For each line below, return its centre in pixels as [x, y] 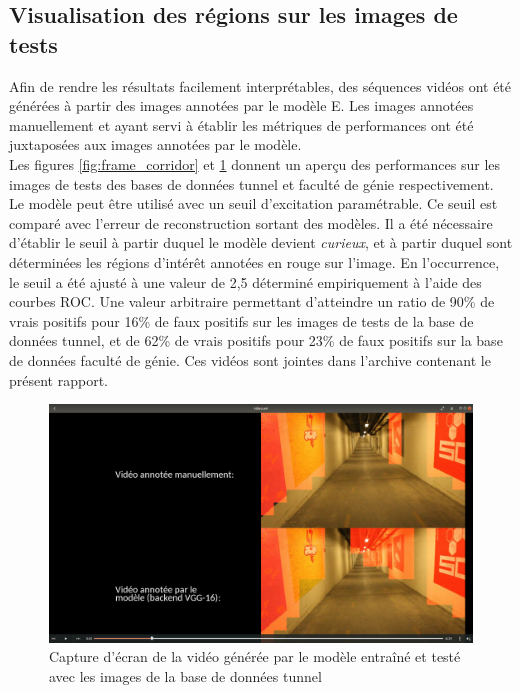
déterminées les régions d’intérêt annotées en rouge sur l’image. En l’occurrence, [254, 261]
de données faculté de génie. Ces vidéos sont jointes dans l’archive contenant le [250, 359]
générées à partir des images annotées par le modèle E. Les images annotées [241, 105]
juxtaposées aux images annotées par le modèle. [155, 144]
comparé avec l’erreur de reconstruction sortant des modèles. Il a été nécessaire [251, 222]
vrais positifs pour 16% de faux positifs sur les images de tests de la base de [241, 320]
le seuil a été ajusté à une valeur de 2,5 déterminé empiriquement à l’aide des [245, 281]
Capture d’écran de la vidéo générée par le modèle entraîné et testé [255, 656]
